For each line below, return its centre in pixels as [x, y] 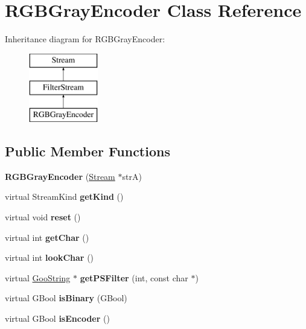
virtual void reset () [43, 217]
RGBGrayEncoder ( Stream [60, 176]
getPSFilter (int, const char [134, 277]
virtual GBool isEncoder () [57, 318]
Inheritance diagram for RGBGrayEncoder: [85, 39]
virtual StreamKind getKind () [64, 196]
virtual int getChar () [47, 237]
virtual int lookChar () [49, 257]
